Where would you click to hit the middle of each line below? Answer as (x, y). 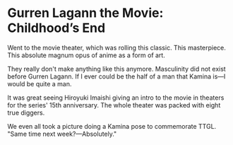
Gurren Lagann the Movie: (85, 13)
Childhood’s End (56, 28)
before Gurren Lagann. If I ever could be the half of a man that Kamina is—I (116, 76)
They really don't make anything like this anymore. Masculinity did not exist (116, 69)
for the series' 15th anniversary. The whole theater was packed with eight (114, 105)
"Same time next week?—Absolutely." (62, 134)
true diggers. (26, 112)
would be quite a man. (40, 83)
